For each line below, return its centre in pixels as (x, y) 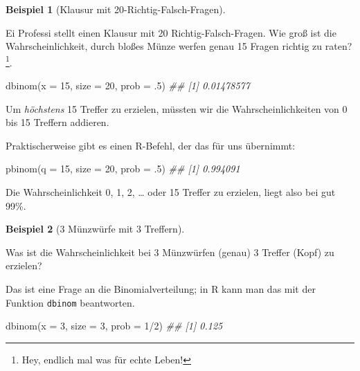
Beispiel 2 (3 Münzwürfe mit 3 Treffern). (95, 229)
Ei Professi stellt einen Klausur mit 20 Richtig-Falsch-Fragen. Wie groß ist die (171, 32)
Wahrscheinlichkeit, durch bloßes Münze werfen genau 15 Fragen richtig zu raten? (179, 46)
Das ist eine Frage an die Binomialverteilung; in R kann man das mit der (161, 288)
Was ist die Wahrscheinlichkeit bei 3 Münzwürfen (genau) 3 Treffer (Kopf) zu (170, 252)
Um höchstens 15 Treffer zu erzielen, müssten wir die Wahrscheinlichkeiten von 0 (177, 108)
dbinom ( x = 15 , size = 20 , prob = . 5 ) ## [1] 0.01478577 (128, 85)
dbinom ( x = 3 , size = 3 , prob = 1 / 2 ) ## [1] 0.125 (114, 326)
